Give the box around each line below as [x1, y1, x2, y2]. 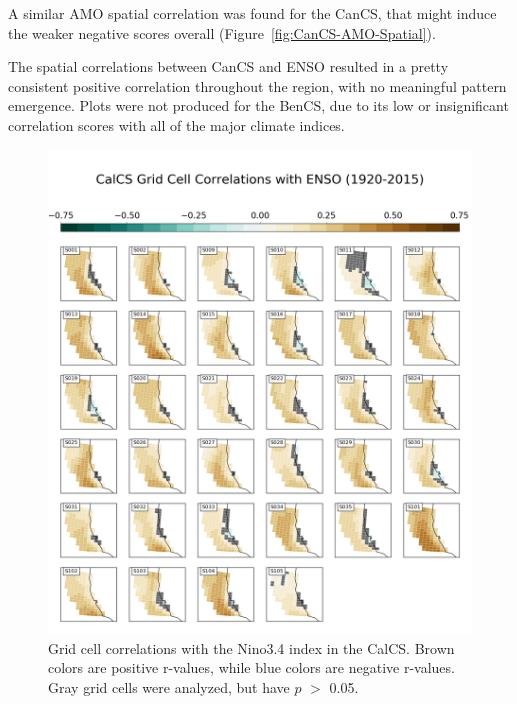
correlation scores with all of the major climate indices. [8, 114, 345, 135]
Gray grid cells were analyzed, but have [48, 676, 290, 697]
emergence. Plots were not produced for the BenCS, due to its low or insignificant [8, 95, 509, 116]
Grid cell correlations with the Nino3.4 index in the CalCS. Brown [48, 637, 455, 658]
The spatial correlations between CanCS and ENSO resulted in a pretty [8, 56, 449, 77]
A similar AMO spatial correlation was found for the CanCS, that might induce [8, 3, 497, 23]
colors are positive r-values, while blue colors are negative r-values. [48, 657, 455, 678]
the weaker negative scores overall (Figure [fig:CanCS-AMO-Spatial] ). [8, 22, 436, 43]
